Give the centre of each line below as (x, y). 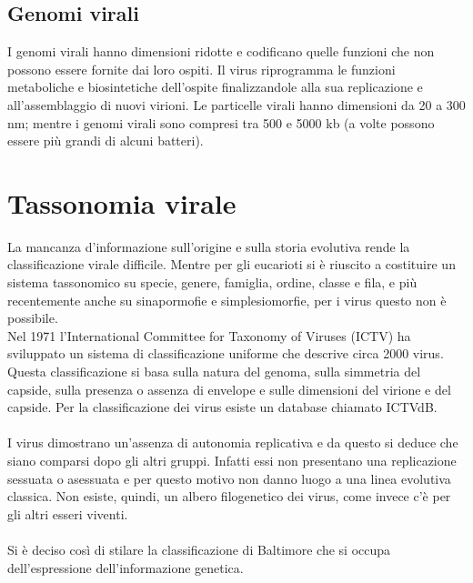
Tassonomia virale (122, 202)
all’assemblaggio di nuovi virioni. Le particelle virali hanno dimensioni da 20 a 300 (236, 104)
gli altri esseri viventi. (68, 513)
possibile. (33, 318)
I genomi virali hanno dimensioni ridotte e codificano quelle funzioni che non (221, 51)
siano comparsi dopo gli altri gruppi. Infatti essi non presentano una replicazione (232, 461)
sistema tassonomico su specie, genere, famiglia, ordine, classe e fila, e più (212, 282)
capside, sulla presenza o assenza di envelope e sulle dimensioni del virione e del (229, 389)
